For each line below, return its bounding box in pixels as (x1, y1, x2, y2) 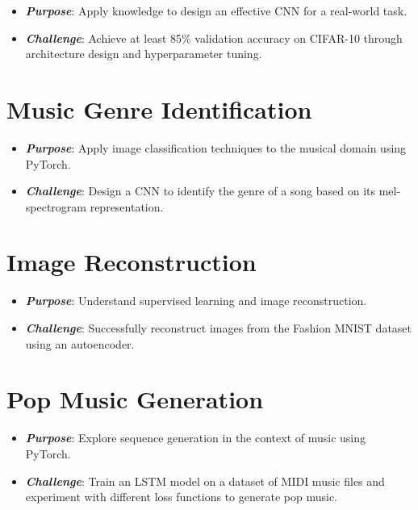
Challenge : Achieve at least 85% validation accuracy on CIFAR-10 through (25, 29, 403, 46)
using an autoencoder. (25, 335, 135, 352)
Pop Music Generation (6, 382, 264, 416)
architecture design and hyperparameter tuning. (25, 45, 262, 62)
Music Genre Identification (6, 92, 312, 125)
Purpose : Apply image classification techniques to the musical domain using (25, 139, 407, 156)
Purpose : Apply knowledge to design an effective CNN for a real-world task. (25, 2, 408, 19)
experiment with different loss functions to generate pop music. (25, 488, 337, 505)
